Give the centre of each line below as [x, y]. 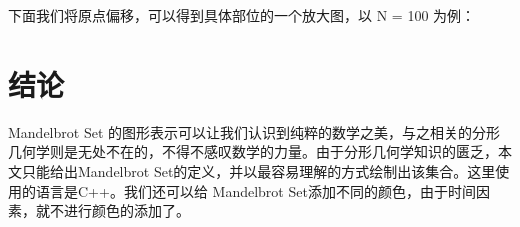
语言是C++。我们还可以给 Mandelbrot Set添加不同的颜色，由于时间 [255, 190]
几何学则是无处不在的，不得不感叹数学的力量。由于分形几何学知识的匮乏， [253, 151]
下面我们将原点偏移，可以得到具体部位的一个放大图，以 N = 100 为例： [242, 15]
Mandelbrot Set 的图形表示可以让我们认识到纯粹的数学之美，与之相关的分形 [254, 131]
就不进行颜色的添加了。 [112, 210]
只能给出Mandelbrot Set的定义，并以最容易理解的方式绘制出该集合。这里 [258, 170]
